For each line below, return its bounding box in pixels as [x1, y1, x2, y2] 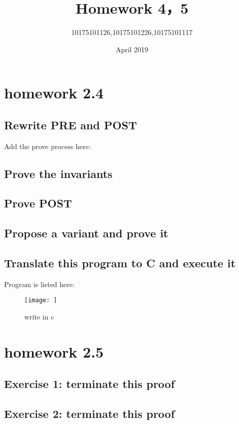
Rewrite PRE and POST [4, 117, 137, 132]
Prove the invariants [4, 165, 113, 181]
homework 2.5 [4, 341, 104, 362]
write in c [24, 311, 54, 322]
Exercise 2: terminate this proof [4, 406, 175, 421]
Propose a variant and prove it [4, 225, 168, 241]
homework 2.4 [4, 82, 104, 103]
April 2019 [115, 44, 149, 54]
